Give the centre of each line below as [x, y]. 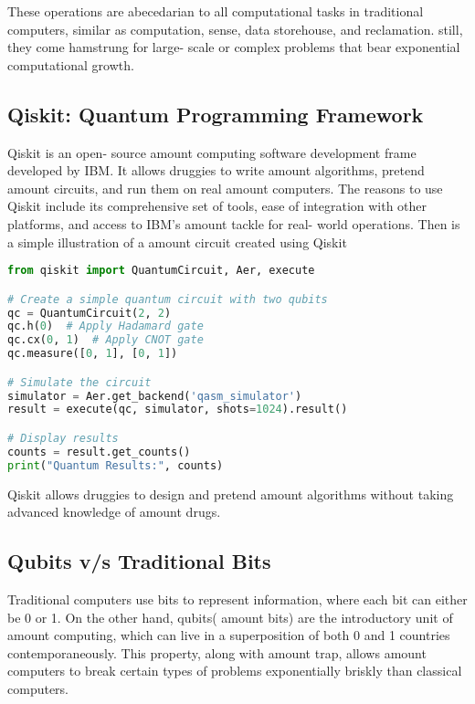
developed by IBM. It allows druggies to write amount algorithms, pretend [216, 170]
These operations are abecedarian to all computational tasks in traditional [216, 11]
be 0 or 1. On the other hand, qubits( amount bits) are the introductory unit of [230, 617]
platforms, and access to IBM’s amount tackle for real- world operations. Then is [234, 223]
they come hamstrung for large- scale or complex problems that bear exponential [234, 47]
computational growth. [71, 64]
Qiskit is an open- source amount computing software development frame [212, 152]
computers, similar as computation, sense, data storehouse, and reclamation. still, [235, 29]
